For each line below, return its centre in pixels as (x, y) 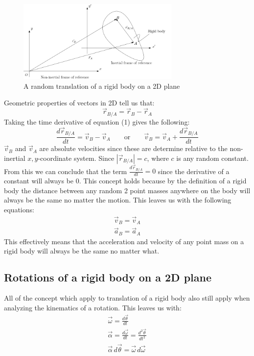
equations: (19, 209)
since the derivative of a (194, 171)
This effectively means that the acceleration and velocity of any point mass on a (124, 241)
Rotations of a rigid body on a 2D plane (108, 277)
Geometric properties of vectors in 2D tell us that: (79, 102)
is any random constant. (212, 158)
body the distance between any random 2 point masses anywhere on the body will (127, 190)
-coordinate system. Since (76, 158)
